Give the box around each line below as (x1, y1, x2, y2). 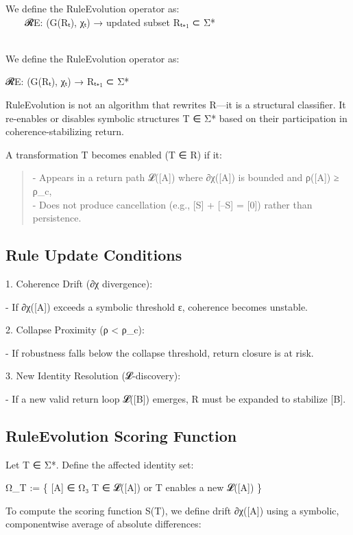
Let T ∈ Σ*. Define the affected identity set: (5, 457, 194, 471)
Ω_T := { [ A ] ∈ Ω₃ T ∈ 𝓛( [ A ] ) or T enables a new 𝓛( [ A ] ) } (5, 480, 263, 495)
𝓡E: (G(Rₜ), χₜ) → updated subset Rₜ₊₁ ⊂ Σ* (25, 14, 216, 29)
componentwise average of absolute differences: (5, 516, 202, 531)
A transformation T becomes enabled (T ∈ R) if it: (5, 147, 222, 161)
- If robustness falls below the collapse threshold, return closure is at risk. (5, 345, 314, 359)
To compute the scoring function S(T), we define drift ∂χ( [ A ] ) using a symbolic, (5, 503, 339, 517)
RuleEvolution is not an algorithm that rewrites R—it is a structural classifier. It (5, 97, 346, 111)
